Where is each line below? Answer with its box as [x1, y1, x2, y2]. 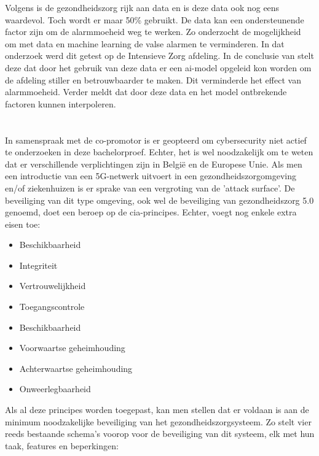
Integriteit [19, 258, 58, 271]
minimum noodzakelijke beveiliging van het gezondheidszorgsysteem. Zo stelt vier [5, 415, 312, 428]
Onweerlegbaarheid [19, 382, 91, 395]
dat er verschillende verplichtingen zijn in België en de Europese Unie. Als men [5, 157, 302, 170]
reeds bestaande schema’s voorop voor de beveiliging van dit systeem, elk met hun [5, 427, 315, 440]
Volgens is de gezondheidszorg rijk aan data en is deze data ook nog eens [5, 1, 280, 14]
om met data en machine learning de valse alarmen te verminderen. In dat [5, 37, 285, 50]
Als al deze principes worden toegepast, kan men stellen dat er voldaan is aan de [5, 403, 309, 416]
